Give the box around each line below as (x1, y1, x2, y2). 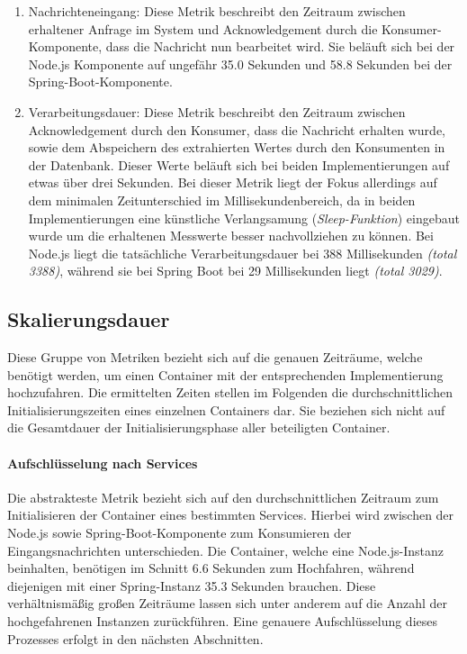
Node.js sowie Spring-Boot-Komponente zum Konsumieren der (7, 523, 352, 542)
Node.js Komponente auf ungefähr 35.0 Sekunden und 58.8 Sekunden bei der (28, 54, 453, 73)
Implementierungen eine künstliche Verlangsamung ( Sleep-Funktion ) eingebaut (28, 208, 460, 227)
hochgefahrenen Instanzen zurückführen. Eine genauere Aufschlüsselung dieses (7, 612, 437, 631)
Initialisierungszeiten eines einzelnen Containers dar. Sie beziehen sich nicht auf (7, 400, 445, 419)
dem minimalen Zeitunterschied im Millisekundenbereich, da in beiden (28, 190, 416, 209)
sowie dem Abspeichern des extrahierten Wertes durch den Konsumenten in (28, 138, 445, 157)
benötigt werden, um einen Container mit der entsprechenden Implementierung (7, 365, 444, 384)
